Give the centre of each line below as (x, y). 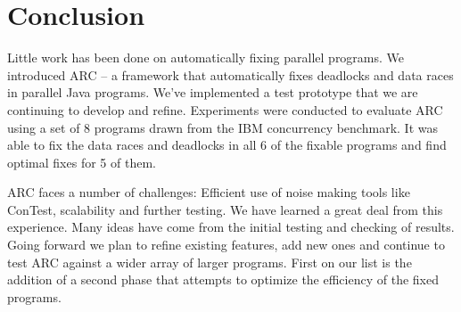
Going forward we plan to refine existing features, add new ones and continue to (226, 245)
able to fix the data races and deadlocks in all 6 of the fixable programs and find (227, 145)
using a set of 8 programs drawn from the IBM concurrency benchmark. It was (222, 127)
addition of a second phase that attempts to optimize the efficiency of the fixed (223, 279)
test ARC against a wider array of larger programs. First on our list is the (210, 262)
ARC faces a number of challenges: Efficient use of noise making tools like (209, 192)
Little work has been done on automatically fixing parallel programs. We (206, 57)
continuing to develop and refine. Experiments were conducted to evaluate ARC (225, 109)
